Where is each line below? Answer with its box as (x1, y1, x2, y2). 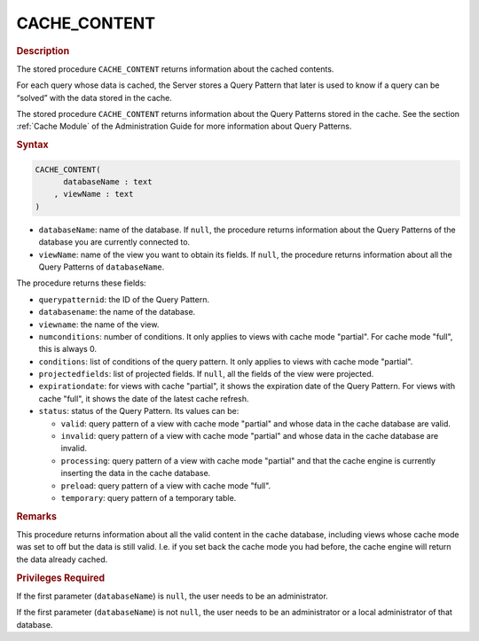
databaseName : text (63, 177, 153, 187)
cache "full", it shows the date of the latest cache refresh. (38, 393, 249, 403)
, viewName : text (53, 189, 134, 199)
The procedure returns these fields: (16, 278, 146, 288)
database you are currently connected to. (38, 237, 191, 247)
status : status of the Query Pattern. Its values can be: (38, 406, 239, 417)
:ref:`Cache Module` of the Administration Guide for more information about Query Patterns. (16, 121, 352, 132)
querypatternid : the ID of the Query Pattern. (38, 293, 210, 305)
